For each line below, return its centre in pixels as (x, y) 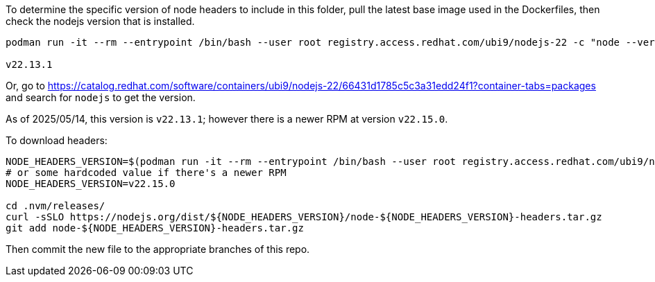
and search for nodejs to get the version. (101, 97)
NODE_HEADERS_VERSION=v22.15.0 (91, 184)
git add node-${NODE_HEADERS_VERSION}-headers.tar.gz (155, 228)
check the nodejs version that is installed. (100, 21)
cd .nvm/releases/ (56, 206)
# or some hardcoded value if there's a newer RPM (146, 173)
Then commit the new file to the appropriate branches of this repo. (158, 249)
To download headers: (57, 140)
